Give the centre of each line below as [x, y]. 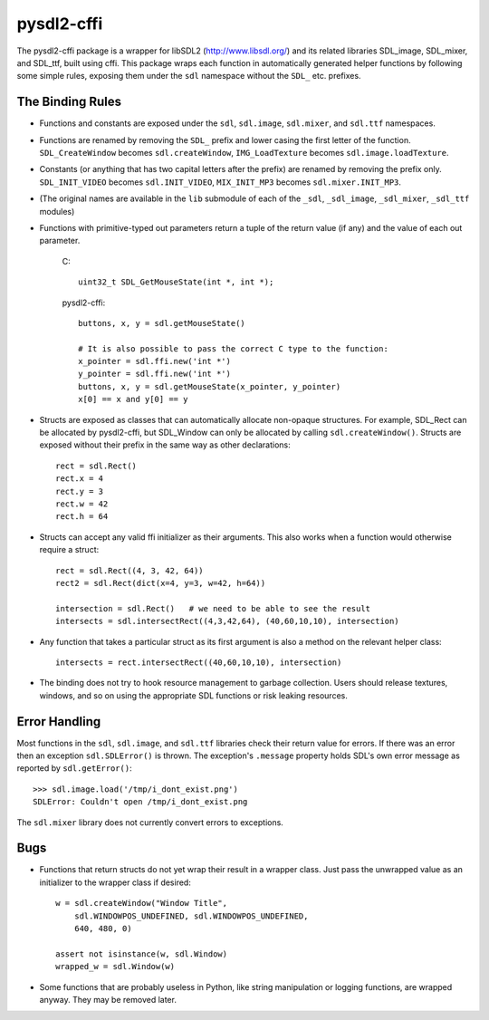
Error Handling [59, 722]
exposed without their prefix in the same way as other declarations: [165, 445]
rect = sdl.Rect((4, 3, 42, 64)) [129, 570]
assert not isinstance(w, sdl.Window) [142, 954]
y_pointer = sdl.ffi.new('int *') [154, 374]
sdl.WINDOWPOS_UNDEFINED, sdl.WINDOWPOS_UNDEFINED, [191, 916]
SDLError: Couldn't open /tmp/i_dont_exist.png [140, 802]
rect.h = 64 [82, 517]
